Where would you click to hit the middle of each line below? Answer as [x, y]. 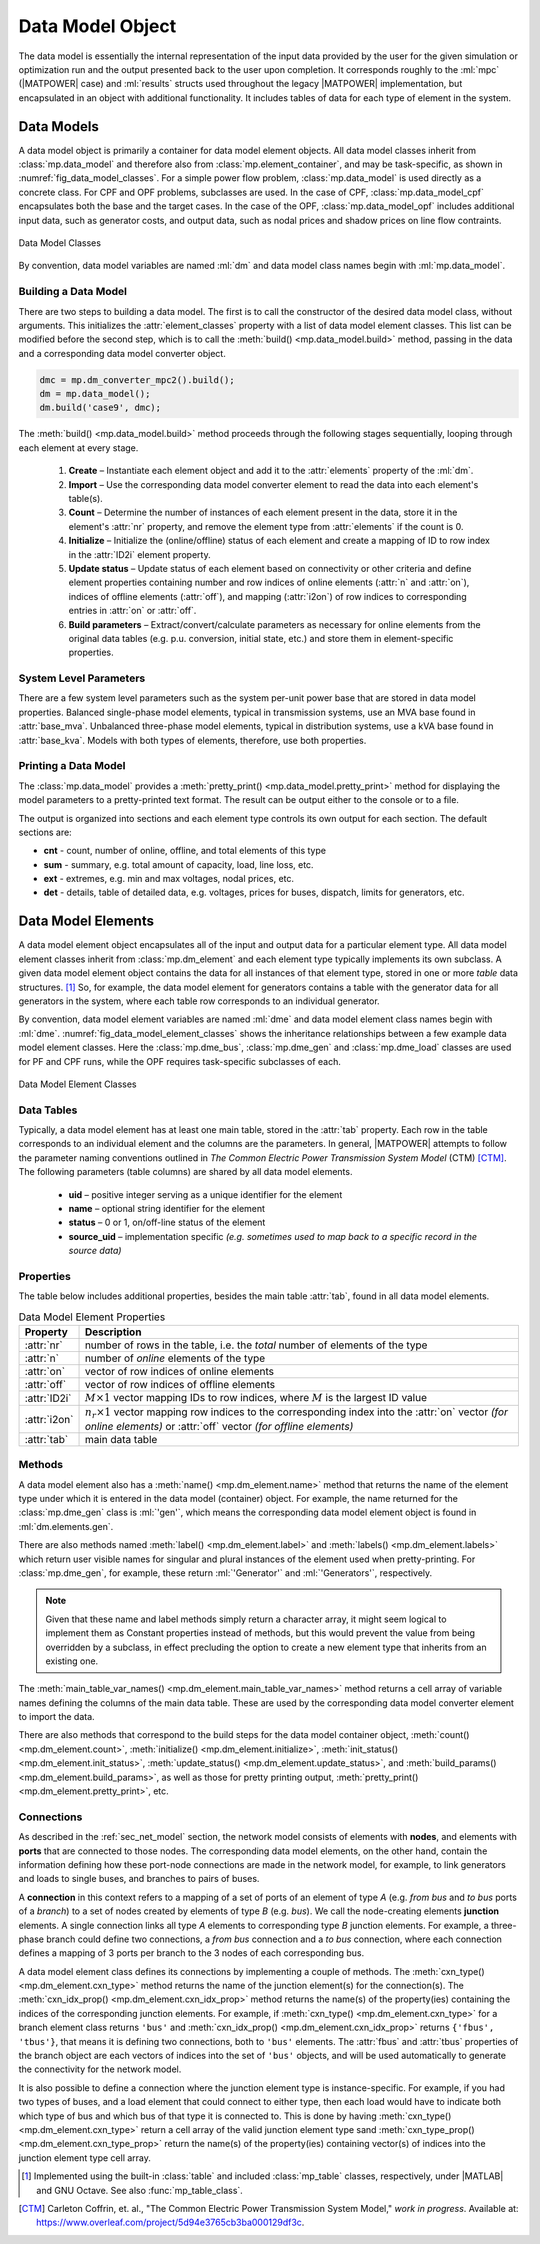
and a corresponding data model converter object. [122, 353]
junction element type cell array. [85, 2157]
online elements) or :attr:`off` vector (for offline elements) [219, 1426]
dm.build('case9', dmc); [100, 408]
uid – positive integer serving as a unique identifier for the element [205, 1194]
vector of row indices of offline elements [180, 1385]
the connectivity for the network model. [100, 2069]
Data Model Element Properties [92, 1317]
